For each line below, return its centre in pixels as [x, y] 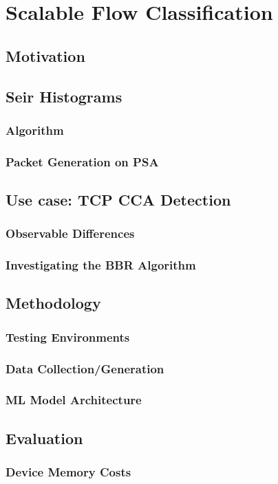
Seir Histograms [64, 96]
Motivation [45, 55]
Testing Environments [68, 337]
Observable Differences [70, 233]
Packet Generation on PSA [82, 161]
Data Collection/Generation [85, 368]
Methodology [53, 303]
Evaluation [44, 438]
